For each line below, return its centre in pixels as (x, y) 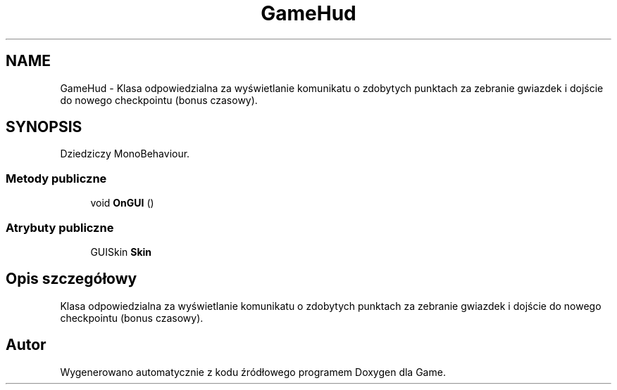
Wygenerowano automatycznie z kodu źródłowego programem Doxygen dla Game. (253, 372)
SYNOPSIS (44, 127)
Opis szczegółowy (71, 279)
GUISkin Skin (121, 252)
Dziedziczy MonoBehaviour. (125, 154)
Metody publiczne (56, 178)
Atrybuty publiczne (60, 227)
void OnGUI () (122, 203)
